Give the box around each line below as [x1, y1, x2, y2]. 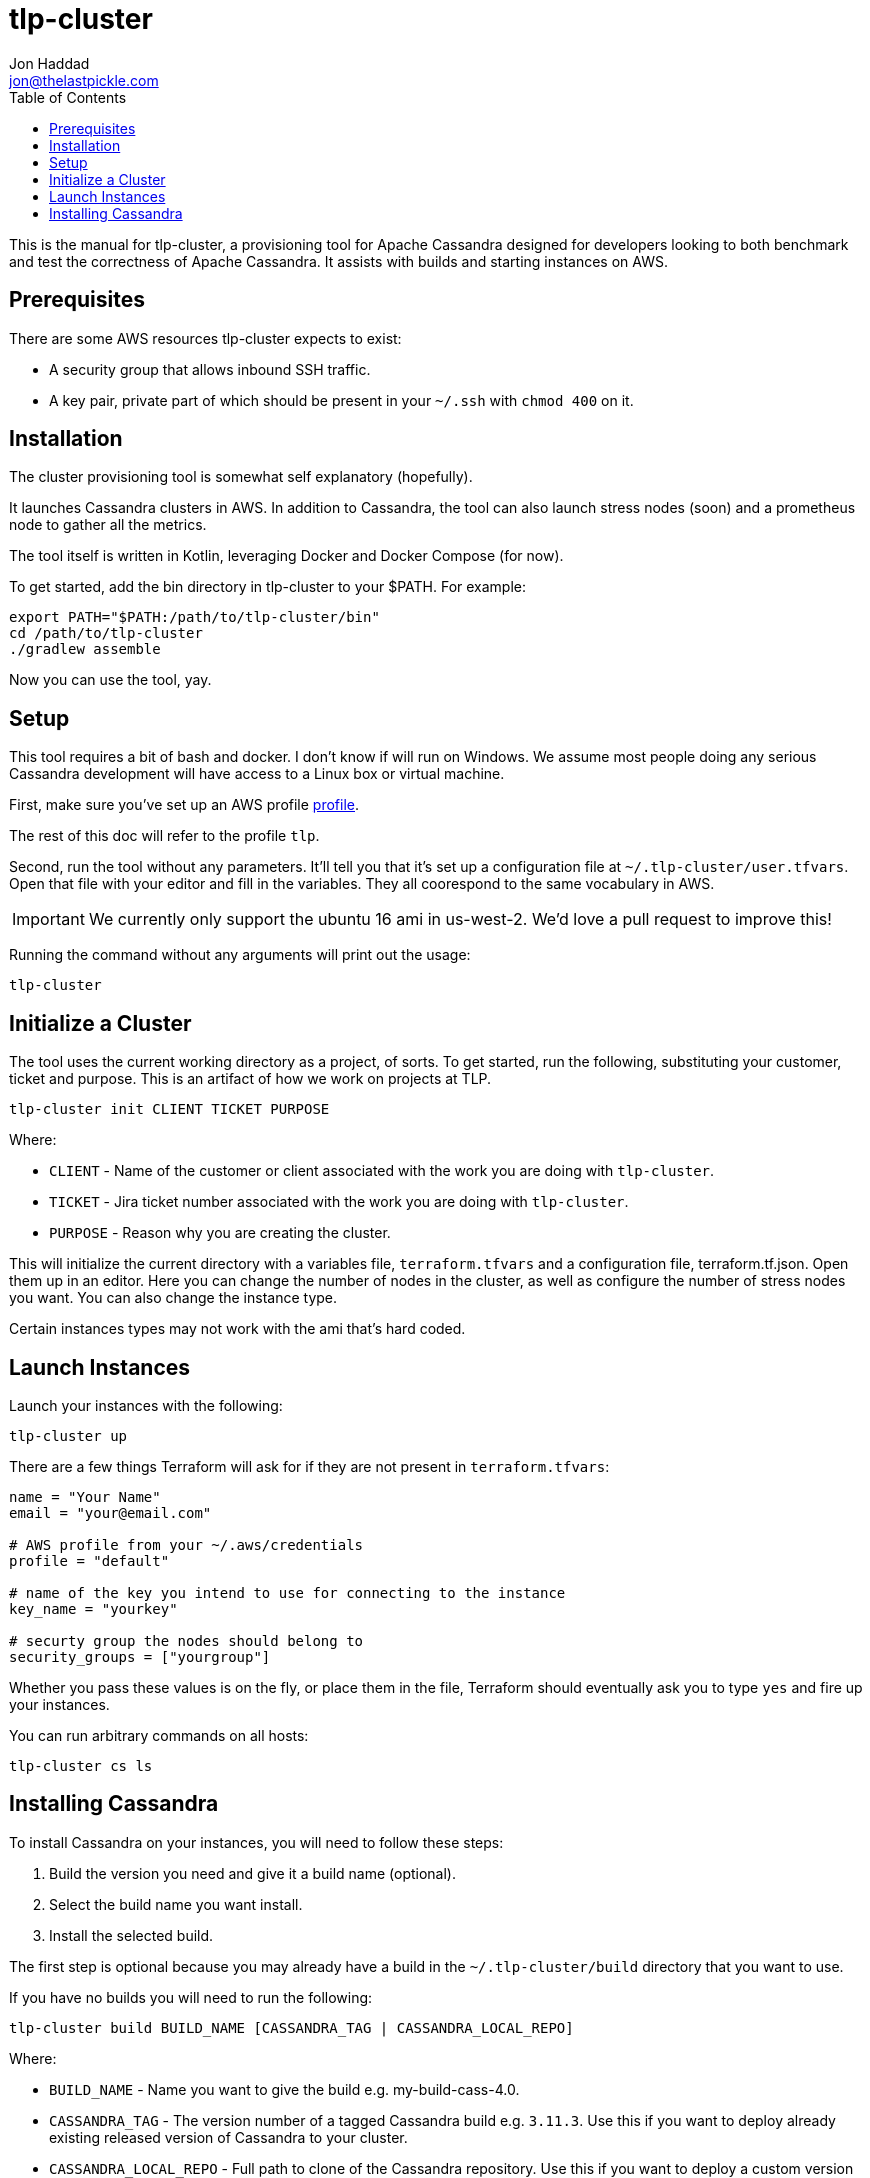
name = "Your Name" [9, 1488, 161, 1505]
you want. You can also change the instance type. [9, 1289, 338, 1307]
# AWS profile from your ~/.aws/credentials [9, 1536, 364, 1553]
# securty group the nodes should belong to [9, 1632, 364, 1649]
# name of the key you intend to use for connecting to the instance [9, 1584, 566, 1601]
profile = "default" [9, 1552, 170, 1569]
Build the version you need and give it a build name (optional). [49, 1864, 457, 1882]
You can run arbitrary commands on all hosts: [9, 1726, 309, 1744]
